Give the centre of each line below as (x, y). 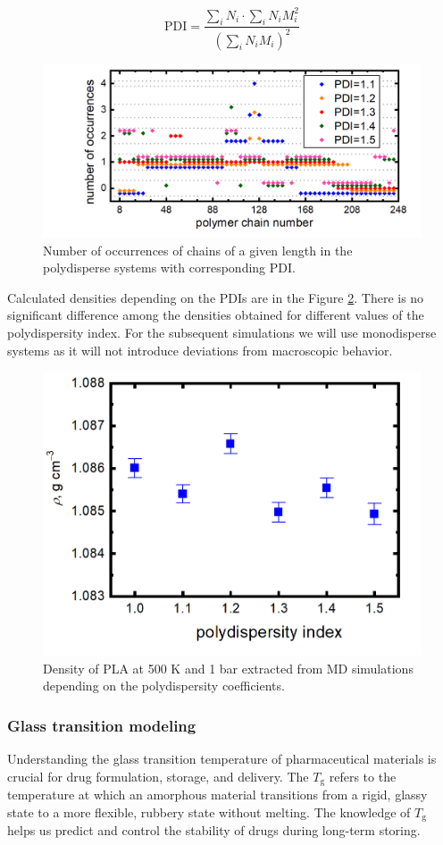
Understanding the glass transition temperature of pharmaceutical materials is (222, 758)
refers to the (363, 776)
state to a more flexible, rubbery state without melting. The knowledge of (209, 812)
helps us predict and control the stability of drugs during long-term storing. (214, 830)
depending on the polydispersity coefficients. (164, 686)
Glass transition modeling (102, 725)
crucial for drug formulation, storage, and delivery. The (158, 776)
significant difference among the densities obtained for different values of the (216, 315)
